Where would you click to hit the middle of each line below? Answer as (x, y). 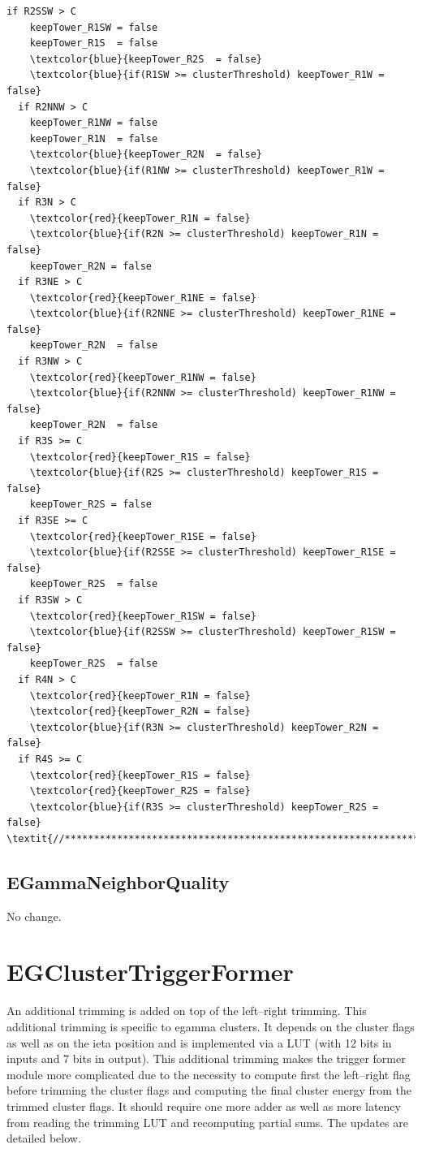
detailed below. (44, 1138)
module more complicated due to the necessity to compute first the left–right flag (209, 1074)
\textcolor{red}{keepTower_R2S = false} (140, 791)
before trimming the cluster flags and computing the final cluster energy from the (209, 1090)
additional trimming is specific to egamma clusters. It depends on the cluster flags (211, 1026)
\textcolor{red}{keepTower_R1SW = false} (143, 616)
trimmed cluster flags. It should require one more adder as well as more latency (204, 1106)
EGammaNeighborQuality (118, 881)
